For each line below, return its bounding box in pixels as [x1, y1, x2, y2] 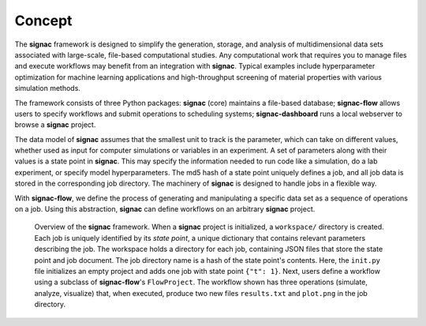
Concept [14, 12, 73, 29]
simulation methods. [14, 84, 80, 93]
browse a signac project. [14, 120, 96, 129]
